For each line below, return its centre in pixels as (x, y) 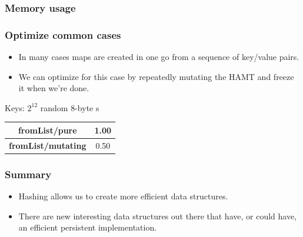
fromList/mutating (48, 145)
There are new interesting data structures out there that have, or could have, (158, 216)
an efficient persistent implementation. (88, 227)
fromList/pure (47, 130)
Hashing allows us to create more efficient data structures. (123, 196)
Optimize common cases (63, 34)
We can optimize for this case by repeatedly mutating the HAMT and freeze (156, 76)
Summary (28, 174)
